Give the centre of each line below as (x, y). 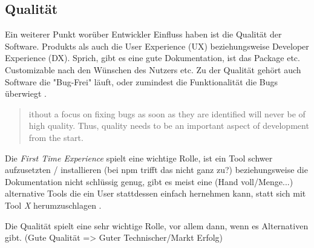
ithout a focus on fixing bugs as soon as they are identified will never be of (167, 113)
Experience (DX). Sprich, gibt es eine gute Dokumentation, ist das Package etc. (152, 58)
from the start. (56, 137)
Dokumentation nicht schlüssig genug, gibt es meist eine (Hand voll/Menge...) (149, 181)
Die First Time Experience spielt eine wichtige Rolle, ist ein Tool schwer (139, 158)
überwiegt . (26, 93)
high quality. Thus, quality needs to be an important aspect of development (169, 126)
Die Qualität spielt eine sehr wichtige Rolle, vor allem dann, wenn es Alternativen (157, 225)
